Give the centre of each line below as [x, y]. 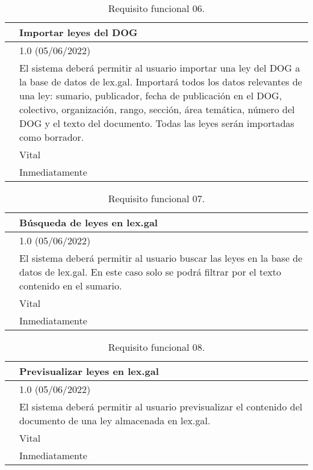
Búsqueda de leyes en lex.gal [88, 222]
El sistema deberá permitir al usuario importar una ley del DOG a [160, 68]
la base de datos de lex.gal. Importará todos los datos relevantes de [161, 82]
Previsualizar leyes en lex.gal [89, 371]
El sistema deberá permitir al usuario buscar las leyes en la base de [161, 258]
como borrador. [52, 137]
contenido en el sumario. [71, 286]
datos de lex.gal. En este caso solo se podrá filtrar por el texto [150, 272]
